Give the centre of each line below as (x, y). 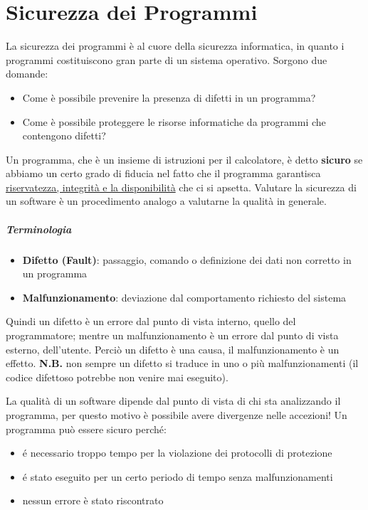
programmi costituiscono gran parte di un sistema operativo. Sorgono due (167, 59)
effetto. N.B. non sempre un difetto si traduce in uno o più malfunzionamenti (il (182, 363)
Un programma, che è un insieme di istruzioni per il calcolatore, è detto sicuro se (184, 159)
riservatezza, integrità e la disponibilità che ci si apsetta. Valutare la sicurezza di (181, 187)
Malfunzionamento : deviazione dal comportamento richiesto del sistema (184, 297)
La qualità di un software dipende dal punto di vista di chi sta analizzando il (173, 401)
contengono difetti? (64, 136)
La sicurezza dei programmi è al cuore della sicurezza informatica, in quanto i (175, 46)
